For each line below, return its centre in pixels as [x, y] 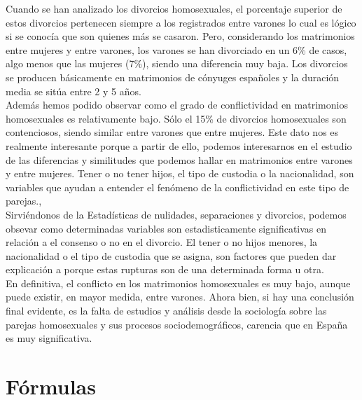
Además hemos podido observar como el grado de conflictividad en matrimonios [177, 105]
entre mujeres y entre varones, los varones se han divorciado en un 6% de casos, [176, 49]
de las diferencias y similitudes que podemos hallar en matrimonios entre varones [179, 159]
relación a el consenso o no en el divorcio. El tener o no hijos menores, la [162, 242]
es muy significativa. [49, 338]
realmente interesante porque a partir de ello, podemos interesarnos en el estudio [179, 145]
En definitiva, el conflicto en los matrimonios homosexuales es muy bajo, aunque [178, 283]
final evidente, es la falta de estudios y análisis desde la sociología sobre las [166, 311]
